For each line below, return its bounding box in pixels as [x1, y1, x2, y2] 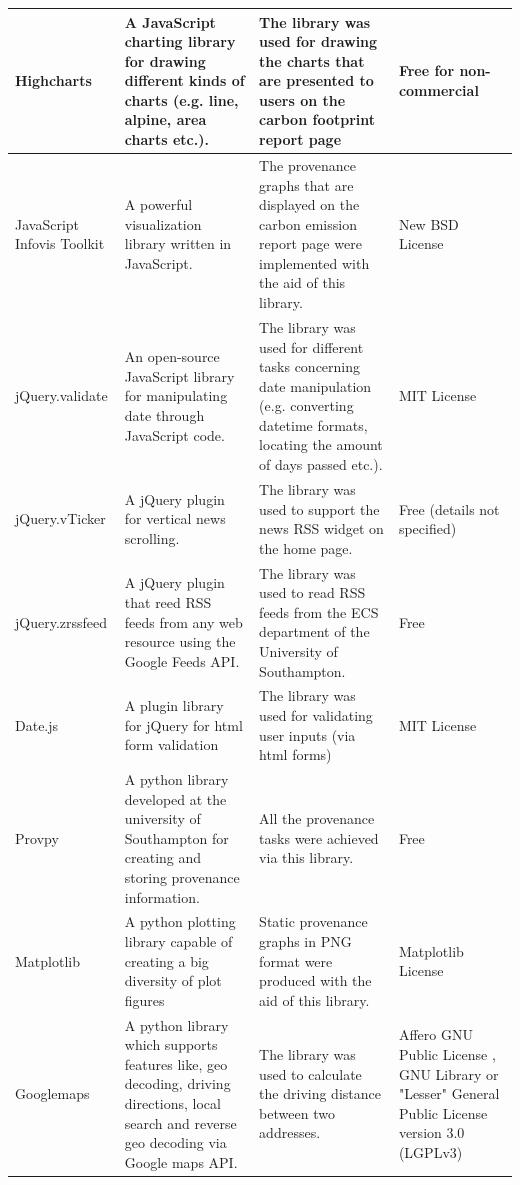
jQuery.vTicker [15, 508, 106, 529]
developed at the [124, 788, 227, 809]
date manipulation [259, 375, 372, 396]
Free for [398, 60, 455, 81]
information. [124, 886, 200, 907]
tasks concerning [259, 356, 361, 377]
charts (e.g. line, [124, 89, 239, 110]
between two [259, 1102, 335, 1123]
